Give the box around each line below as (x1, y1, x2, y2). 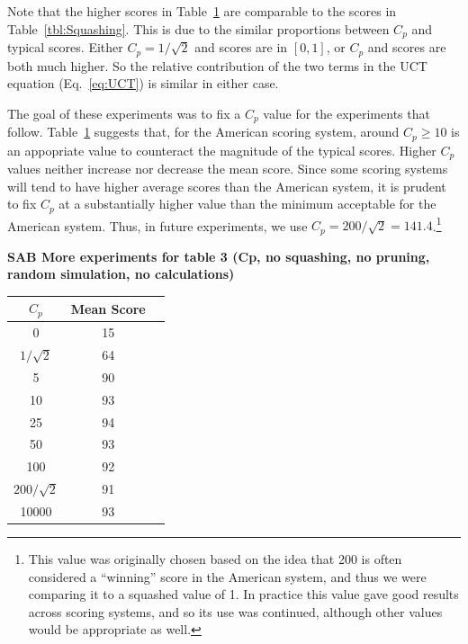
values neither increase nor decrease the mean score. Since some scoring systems (7, 159, 448, 178)
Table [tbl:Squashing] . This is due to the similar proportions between (7, 19, 390, 38)
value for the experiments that (263, 103, 430, 122)
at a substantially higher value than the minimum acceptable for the (58, 194, 436, 213)
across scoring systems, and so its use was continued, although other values (28, 602, 443, 621)
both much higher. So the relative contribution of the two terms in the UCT (7, 56, 427, 75)
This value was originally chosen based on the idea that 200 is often (28, 550, 402, 568)
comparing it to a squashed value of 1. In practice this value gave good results (28, 585, 459, 604)
